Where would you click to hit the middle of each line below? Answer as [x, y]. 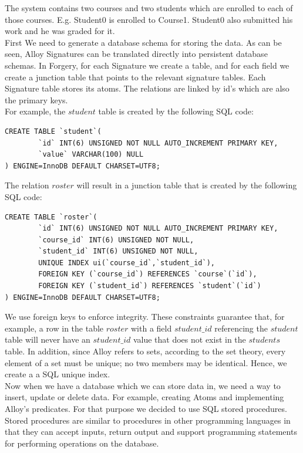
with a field [151, 328]
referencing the [241, 328]
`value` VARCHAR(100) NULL [91, 155]
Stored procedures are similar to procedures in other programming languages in [148, 420]
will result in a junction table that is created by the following [187, 185]
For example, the [35, 111]
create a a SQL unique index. [58, 374]
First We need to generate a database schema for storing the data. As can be [143, 42]
